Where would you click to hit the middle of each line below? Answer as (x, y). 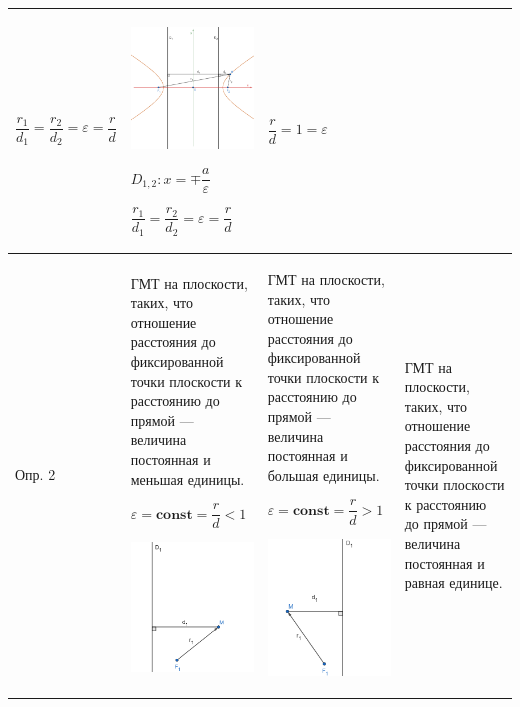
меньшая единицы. (187, 478)
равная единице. (453, 582)
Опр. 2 (35, 474)
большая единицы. (323, 474)
